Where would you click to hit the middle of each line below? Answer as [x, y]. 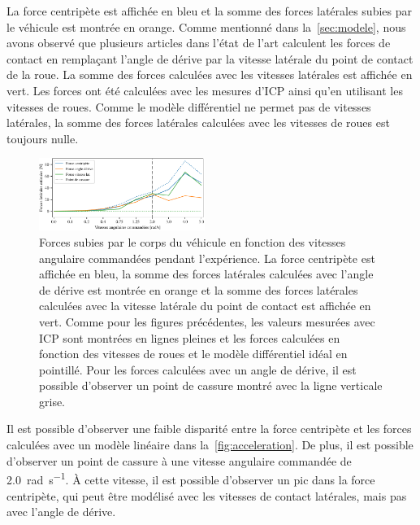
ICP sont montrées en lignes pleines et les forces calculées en [190, 337]
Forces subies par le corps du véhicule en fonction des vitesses [193, 241]
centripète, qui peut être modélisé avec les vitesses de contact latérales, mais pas [207, 495]
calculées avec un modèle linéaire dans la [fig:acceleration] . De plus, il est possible [210, 445]
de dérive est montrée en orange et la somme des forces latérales [199, 289]
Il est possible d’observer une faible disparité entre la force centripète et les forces [209, 429]
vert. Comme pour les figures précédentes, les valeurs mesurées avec [207, 321]
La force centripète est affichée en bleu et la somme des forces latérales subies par [209, 11]
